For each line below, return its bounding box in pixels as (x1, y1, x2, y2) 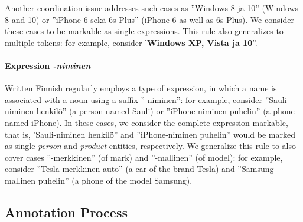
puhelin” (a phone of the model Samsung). (38, 174, 193, 186)
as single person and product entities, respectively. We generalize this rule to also (5, 140, 296, 152)
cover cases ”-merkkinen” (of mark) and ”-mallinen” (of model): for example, (5, 151, 283, 163)
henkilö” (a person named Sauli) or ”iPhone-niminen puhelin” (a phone (36, 105, 295, 117)
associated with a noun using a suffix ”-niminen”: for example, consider (5, 93, 263, 105)
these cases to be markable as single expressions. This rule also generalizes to (5, 25, 284, 37)
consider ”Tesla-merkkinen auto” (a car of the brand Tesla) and (5, 163, 235, 175)
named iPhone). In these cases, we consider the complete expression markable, (5, 116, 288, 128)
